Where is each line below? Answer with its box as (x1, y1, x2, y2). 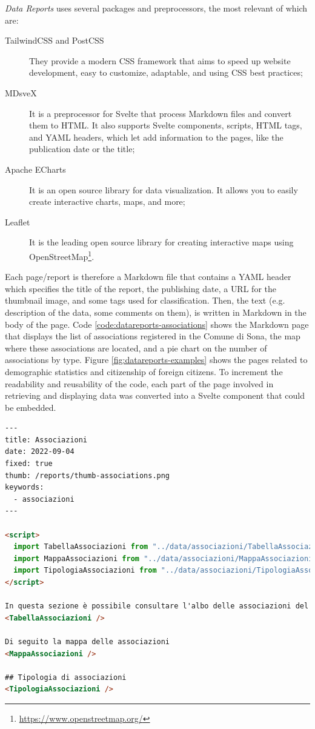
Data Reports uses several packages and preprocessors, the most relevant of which (5, 2, 308, 14)
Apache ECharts (5, 162, 66, 175)
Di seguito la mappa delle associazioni (5, 637, 170, 646)
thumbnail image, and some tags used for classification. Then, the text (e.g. (5, 294, 285, 307)
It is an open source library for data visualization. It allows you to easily (29, 183, 298, 196)
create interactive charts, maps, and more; (29, 195, 185, 208)
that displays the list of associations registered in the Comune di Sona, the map (5, 330, 300, 342)
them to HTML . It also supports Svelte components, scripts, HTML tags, (29, 119, 302, 131)
